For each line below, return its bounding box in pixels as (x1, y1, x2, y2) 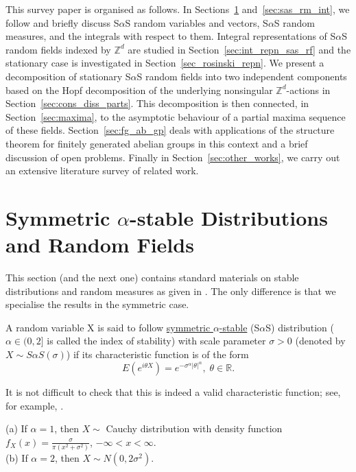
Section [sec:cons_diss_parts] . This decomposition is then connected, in (5, 96, 309, 110)
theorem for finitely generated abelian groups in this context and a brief (5, 136, 308, 150)
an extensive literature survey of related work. (5, 163, 199, 178)
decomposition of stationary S (5, 69, 131, 83)
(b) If (5, 451, 28, 465)
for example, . (5, 398, 64, 412)
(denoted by (295, 333, 346, 348)
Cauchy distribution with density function (106, 421, 283, 436)
